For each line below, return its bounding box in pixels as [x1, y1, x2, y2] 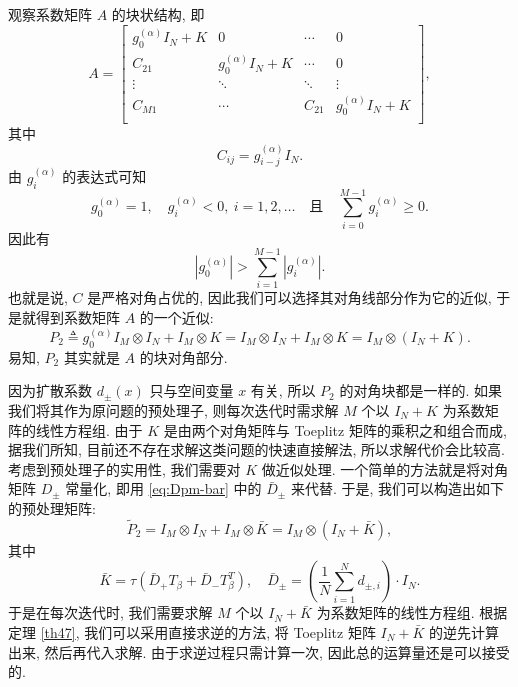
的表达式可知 [62, 166, 147, 187]
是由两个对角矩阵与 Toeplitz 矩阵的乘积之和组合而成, [163, 419, 507, 440]
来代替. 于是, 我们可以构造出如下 [290, 478, 505, 499]
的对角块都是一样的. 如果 [339, 380, 502, 401]
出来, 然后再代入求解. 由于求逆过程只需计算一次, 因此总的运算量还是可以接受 [8, 641, 510, 662]
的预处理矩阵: [8, 497, 96, 518]
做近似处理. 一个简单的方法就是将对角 [261, 458, 509, 479]
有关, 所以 [250, 380, 316, 401]
